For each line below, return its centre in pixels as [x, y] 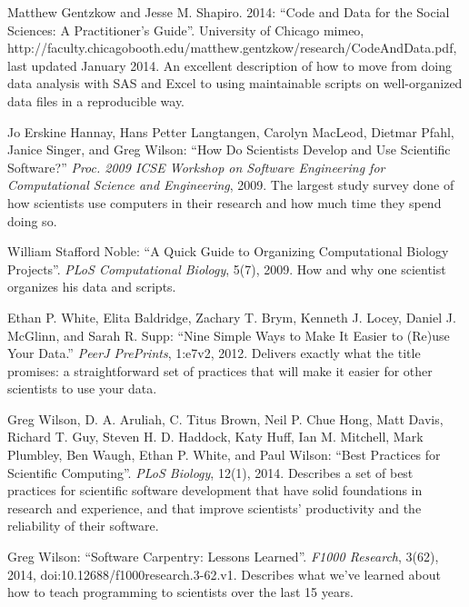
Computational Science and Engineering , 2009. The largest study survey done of [231, 185]
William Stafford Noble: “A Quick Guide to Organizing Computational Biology [228, 251]
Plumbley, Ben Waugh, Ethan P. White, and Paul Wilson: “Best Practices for [224, 455]
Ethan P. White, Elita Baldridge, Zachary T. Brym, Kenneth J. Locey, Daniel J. [232, 317]
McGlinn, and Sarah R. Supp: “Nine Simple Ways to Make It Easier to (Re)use [229, 335]
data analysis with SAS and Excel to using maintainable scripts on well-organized [235, 83]
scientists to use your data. [82, 388]
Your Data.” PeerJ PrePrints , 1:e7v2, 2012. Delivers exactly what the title [214, 353]
